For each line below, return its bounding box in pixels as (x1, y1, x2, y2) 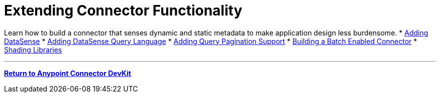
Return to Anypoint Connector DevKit (4, 68, 131, 77)
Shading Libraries (4, 45, 62, 54)
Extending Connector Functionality (4, 2, 243, 19)
